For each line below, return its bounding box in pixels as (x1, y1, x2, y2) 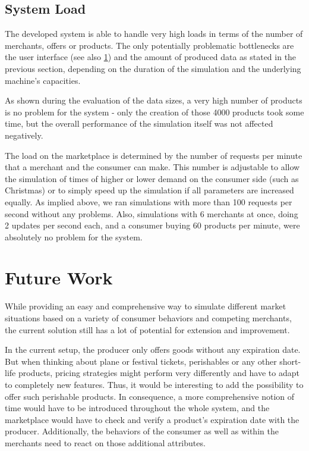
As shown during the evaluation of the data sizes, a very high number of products (5, 94, 302, 107)
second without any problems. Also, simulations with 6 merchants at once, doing (5, 207, 298, 220)
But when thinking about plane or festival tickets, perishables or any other (5, 355, 277, 367)
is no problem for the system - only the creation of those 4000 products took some (5, 105, 304, 118)
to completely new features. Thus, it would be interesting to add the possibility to (5, 378, 304, 390)
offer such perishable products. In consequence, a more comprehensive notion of (5, 390, 295, 402)
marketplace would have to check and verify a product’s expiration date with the (5, 413, 299, 425)
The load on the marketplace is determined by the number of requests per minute (5, 149, 302, 161)
